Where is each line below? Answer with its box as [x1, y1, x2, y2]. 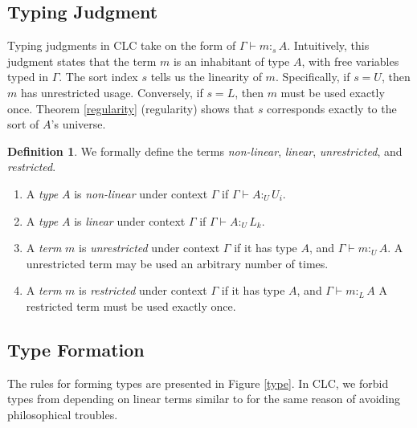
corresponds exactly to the [267, 100, 397, 116]
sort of [7, 116, 39, 132]
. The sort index [59, 68, 138, 85]
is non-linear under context [74, 185, 208, 202]
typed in [7, 68, 48, 85]
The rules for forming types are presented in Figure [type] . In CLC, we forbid [7, 374, 389, 391]
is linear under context [74, 212, 186, 229]
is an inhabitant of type [173, 52, 290, 69]
